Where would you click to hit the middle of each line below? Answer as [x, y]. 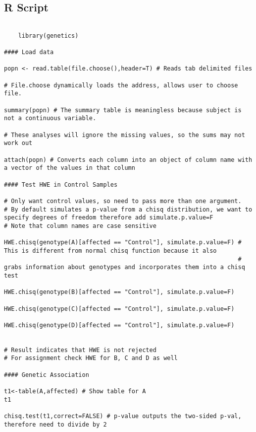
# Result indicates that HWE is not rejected [80, 350]
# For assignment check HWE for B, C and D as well [91, 358]
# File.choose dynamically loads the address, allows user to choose [121, 85]
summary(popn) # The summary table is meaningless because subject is [123, 110]
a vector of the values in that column [70, 168]
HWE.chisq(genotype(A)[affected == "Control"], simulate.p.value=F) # [123, 243]
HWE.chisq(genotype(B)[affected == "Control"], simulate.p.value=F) [119, 292]
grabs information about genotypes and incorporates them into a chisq [125, 267]
